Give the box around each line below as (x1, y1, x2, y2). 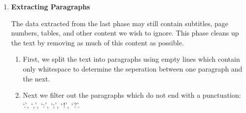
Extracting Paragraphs (11, 1, 90, 11)
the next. (23, 73, 50, 83)
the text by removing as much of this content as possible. (11, 37, 184, 47)
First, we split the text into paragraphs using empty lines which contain (23, 54, 240, 64)
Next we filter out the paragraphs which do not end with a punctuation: (23, 90, 241, 100)
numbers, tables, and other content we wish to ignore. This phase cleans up (11, 28, 239, 38)
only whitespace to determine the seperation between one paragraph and (23, 63, 243, 74)
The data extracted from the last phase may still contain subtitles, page (11, 18, 229, 28)
